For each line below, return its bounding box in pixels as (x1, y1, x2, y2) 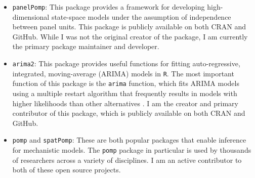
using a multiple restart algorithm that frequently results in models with (12, 88, 237, 98)
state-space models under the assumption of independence (51, 11, 231, 22)
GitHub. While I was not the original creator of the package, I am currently (12, 31, 248, 41)
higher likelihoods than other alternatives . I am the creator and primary (12, 98, 238, 108)
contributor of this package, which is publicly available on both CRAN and (12, 108, 245, 118)
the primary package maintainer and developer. (12, 41, 159, 52)
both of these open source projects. (12, 164, 121, 175)
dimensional (12, 11, 50, 22)
